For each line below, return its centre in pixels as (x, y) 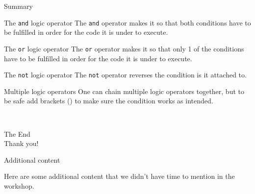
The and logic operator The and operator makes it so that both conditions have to (127, 22)
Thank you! (21, 143)
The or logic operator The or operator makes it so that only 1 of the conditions (124, 48)
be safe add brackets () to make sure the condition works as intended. (109, 101)
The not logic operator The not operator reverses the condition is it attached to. (125, 75)
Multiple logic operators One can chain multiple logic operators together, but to (124, 91)
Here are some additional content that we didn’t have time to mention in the (119, 176)
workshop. (19, 185)
